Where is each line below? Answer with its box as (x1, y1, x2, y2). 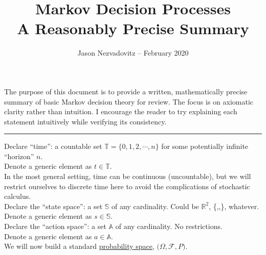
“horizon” (4, 150, 34, 161)
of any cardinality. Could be (112, 200, 199, 211)
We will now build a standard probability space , (4, 241, 154, 251)
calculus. (4, 191, 31, 201)
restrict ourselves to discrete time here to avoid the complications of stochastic (4, 181, 250, 191)
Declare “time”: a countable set (4, 141, 102, 151)
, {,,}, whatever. (209, 200, 259, 211)
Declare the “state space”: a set (4, 200, 103, 211)
